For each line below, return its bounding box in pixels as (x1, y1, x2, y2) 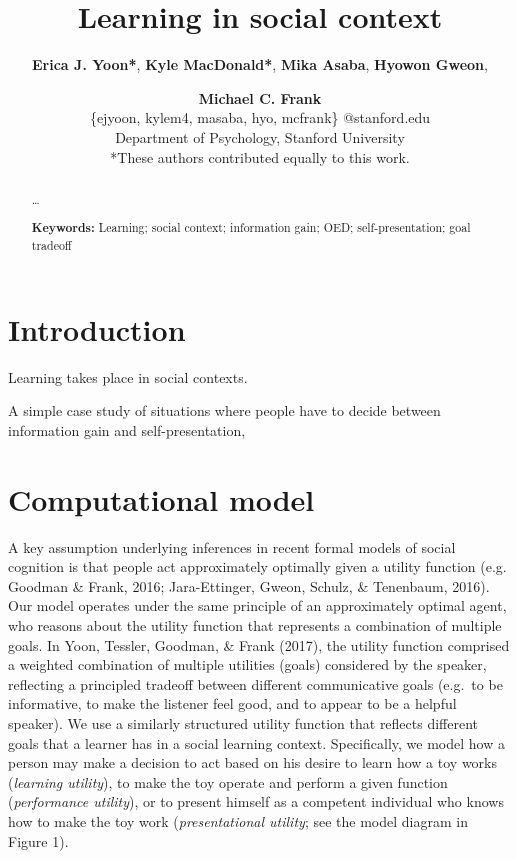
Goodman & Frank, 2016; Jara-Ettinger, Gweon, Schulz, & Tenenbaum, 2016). (8, 575, 490, 596)
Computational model (8, 478, 315, 519)
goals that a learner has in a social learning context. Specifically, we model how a (8, 732, 505, 753)
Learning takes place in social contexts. (8, 366, 248, 387)
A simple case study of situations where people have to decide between (8, 400, 441, 421)
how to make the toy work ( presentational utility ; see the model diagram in (8, 810, 468, 831)
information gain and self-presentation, (8, 419, 246, 440)
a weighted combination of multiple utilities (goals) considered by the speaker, (8, 654, 487, 675)
